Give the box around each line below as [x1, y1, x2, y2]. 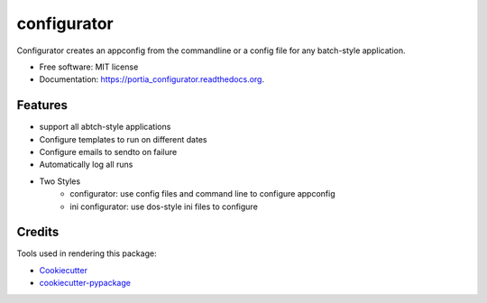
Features [16, 97, 68, 113]
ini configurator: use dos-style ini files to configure [69, 201, 259, 212]
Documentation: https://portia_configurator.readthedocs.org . [39, 74, 265, 85]
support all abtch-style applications [39, 122, 171, 133]
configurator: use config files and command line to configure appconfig [69, 188, 335, 199]
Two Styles [39, 176, 81, 187]
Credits [16, 225, 60, 240]
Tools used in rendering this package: [16, 248, 157, 259]
